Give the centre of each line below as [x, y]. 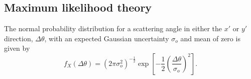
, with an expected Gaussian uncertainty [107, 38]
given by [17, 48]
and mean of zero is [210, 38]
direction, [19, 38]
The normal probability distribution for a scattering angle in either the [113, 28]
